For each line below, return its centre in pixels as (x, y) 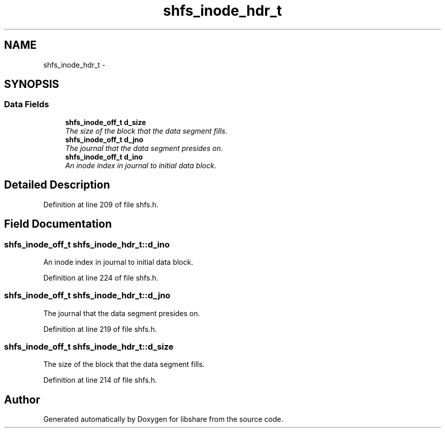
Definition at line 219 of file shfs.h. (100, 329)
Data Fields (27, 104)
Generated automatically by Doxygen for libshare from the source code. (163, 419)
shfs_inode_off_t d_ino (104, 157)
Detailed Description (57, 185)
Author (22, 399)
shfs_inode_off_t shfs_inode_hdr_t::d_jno (87, 296)
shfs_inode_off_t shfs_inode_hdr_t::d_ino (87, 244)
